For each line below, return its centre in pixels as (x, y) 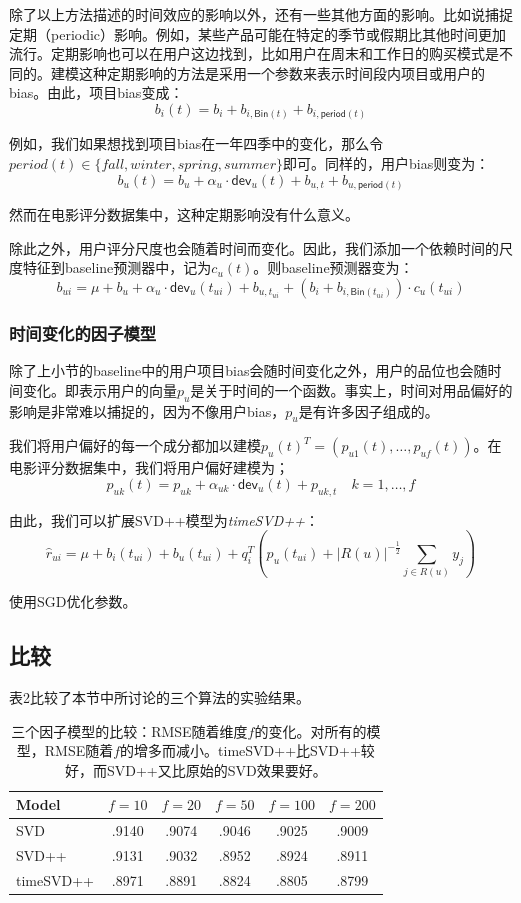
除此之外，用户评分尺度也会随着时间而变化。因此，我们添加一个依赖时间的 (254, 247)
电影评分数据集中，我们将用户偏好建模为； (149, 467)
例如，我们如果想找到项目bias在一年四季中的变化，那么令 (196, 143)
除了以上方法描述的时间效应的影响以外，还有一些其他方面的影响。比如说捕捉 (261, 14)
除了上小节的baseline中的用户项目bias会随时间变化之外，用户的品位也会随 (248, 370)
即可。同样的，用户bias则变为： (386, 163)
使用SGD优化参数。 (73, 601)
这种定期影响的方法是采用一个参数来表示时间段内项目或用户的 (281, 72)
